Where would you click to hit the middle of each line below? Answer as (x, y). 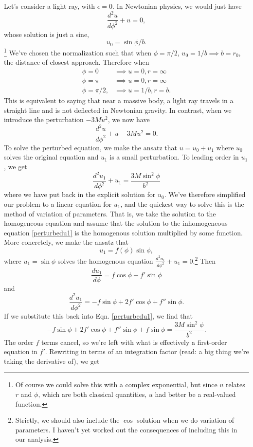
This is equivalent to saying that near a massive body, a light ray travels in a (119, 100)
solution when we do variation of (185, 420)
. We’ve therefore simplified (205, 194)
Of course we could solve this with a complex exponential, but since (116, 384)
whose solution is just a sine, (46, 34)
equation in (21, 351)
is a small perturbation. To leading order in (174, 157)
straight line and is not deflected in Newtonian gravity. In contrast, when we (118, 110)
